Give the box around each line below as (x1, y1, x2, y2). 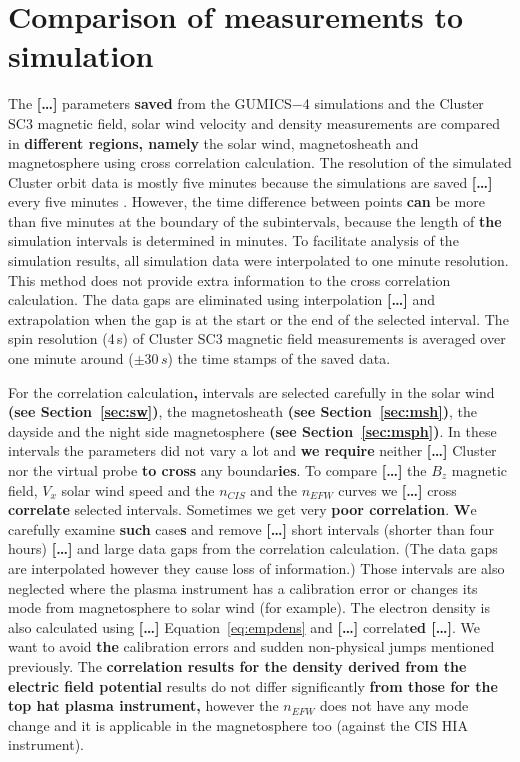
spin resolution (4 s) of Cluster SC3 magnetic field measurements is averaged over (8, 328, 506, 349)
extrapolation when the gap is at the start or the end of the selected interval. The (8, 308, 509, 329)
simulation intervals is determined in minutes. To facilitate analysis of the (8, 230, 459, 251)
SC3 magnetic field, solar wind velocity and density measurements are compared (8, 112, 500, 133)
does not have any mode (319, 695, 469, 716)
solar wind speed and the (61, 479, 215, 500)
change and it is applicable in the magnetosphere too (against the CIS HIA (8, 714, 468, 735)
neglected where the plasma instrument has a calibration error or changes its (8, 577, 478, 598)
